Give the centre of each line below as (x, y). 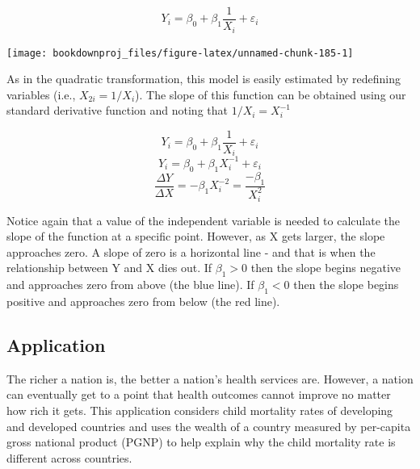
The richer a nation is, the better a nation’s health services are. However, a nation (210, 378)
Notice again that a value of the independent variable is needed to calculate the (203, 220)
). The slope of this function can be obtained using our (271, 94)
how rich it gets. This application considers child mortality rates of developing (200, 410)
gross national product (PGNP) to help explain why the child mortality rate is (201, 442)
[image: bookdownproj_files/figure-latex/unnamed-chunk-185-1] (180, 53)
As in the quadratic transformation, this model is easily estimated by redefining (204, 79)
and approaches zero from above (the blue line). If (130, 285)
